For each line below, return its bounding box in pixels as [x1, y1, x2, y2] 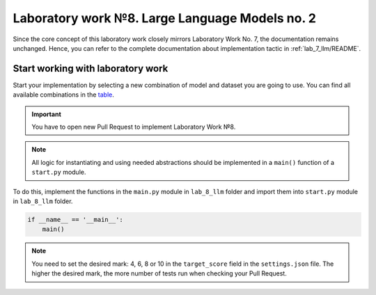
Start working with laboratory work [13, 63, 169, 74]
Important [31, 110, 62, 118]
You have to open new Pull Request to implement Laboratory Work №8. [31, 122, 236, 131]
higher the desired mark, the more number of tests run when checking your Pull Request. [31, 269, 287, 278]
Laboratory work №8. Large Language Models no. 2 [13, 10, 317, 26]
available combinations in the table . [13, 90, 114, 99]
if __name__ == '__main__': [27, 216, 123, 223]
